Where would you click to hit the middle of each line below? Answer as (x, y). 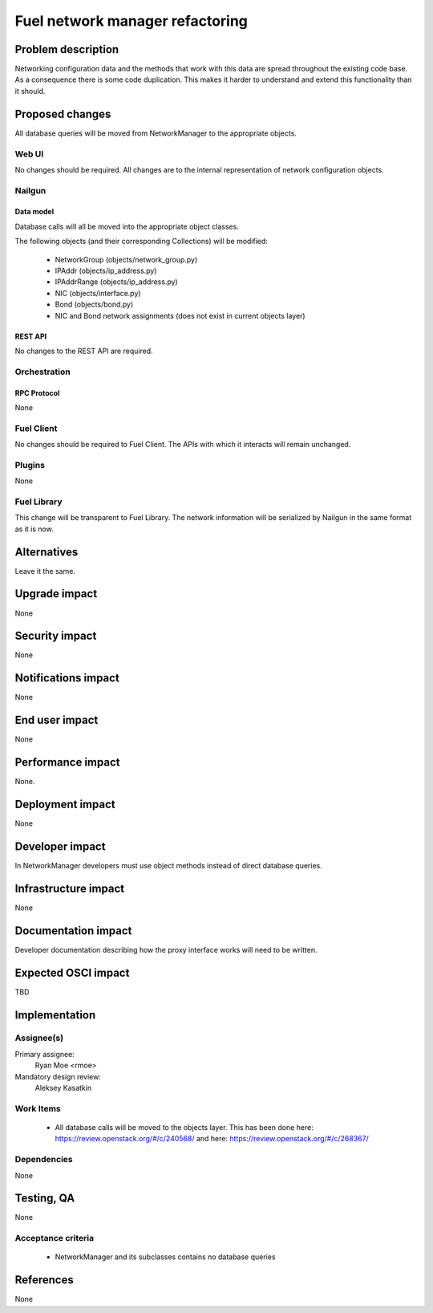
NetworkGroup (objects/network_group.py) (126, 259)
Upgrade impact (56, 594)
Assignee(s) (39, 1038)
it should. (30, 91)
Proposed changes (63, 114)
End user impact (57, 720)
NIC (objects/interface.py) (98, 293)
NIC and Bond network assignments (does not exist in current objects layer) (180, 315)
